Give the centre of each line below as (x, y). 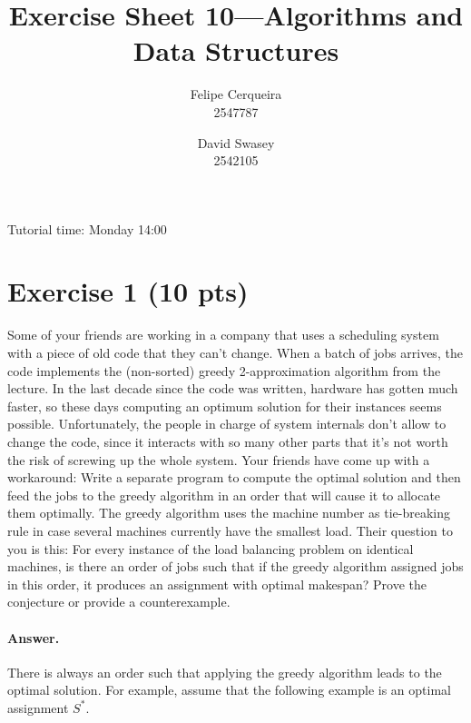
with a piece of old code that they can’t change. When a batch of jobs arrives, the (235, 352)
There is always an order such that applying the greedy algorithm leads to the (225, 672)
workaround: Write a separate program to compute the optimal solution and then (234, 477)
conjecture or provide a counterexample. (119, 602)
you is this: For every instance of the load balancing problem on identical (211, 548)
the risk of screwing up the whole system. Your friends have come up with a (219, 459)
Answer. (34, 637)
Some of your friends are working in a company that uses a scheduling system (223, 335)
